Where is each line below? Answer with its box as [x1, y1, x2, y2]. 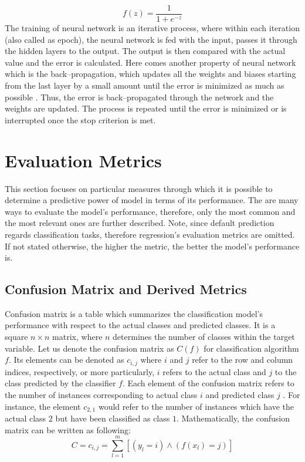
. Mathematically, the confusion [176, 412, 290, 424]
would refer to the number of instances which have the [98, 400, 294, 412]
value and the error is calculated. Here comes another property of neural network [5, 56, 296, 68]
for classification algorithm [204, 342, 299, 354]
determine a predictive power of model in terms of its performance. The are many [5, 194, 299, 206]
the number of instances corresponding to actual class [5, 388, 198, 400]
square [5, 331, 28, 343]
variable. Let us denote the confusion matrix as [5, 342, 174, 354]
